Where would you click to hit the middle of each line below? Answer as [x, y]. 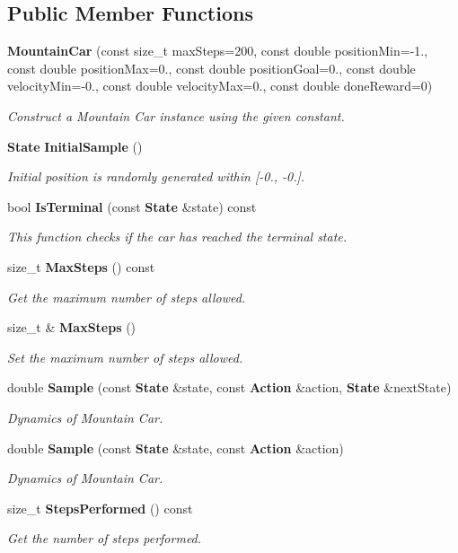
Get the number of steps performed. [105, 538]
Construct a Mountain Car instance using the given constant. [176, 115]
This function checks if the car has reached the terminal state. [177, 237]
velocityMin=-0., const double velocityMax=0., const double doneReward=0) [220, 86]
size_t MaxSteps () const [81, 266]
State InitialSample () [75, 146]
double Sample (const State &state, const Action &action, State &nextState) [229, 387]
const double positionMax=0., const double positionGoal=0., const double [211, 68]
